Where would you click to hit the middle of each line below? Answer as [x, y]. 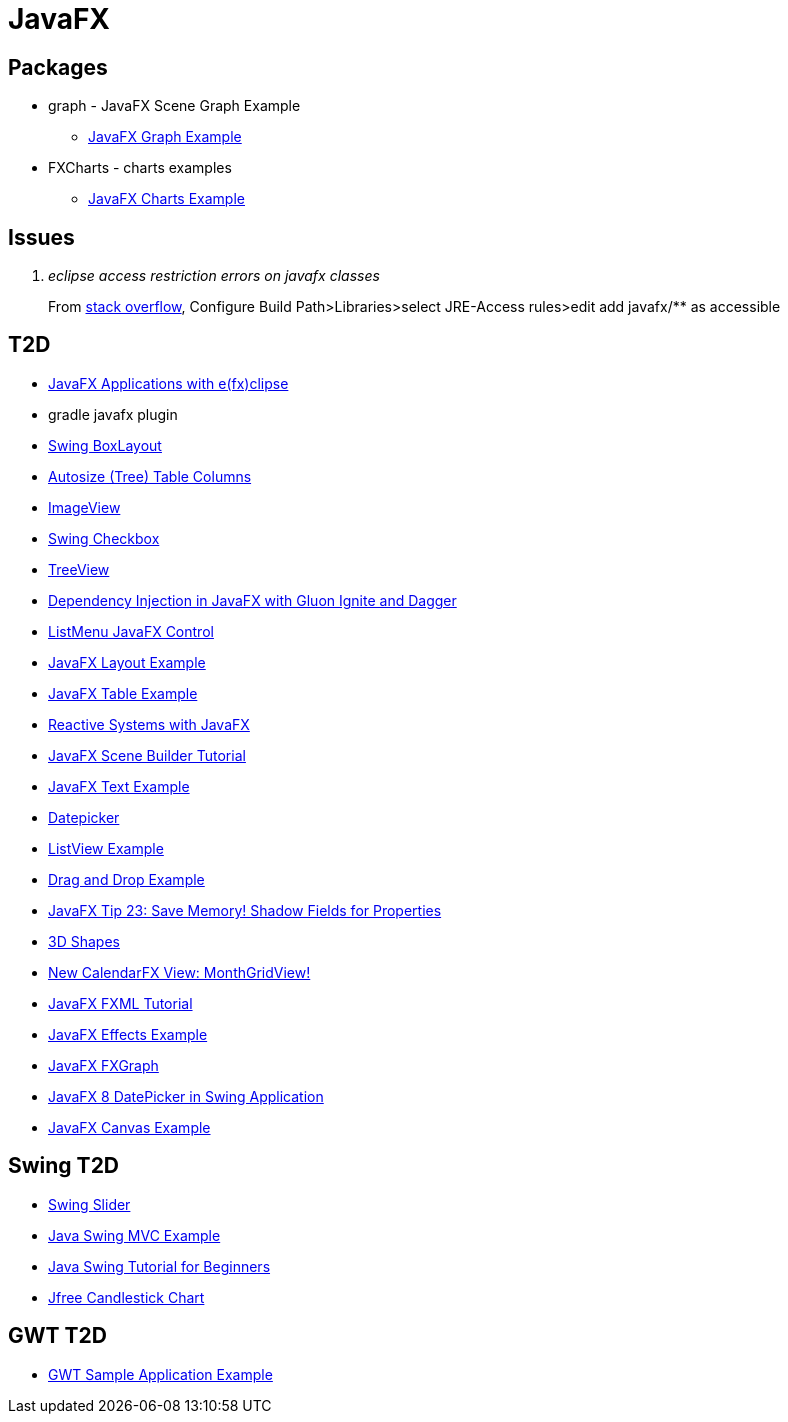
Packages [58, 67]
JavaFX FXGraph [103, 1065]
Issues [41, 237]
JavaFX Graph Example [165, 137]
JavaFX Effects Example [128, 1034]
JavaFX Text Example [119, 786]
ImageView [84, 507]
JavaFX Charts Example [166, 199]
